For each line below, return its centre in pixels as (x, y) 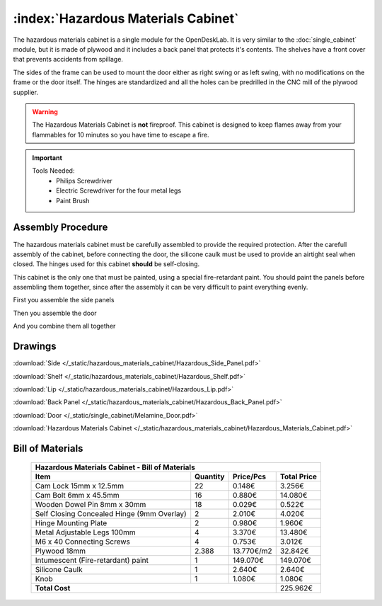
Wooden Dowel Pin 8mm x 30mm (91, 504)
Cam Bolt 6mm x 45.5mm (77, 495)
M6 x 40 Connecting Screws (83, 542)
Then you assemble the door (55, 313)
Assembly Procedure (60, 228)
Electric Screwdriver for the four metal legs (119, 190)
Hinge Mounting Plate (71, 522)
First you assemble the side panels (64, 300)
